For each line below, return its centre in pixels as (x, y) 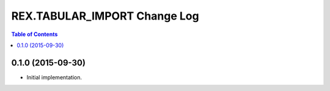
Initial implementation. (54, 77)
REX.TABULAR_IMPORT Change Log (105, 16)
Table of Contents (35, 34)
